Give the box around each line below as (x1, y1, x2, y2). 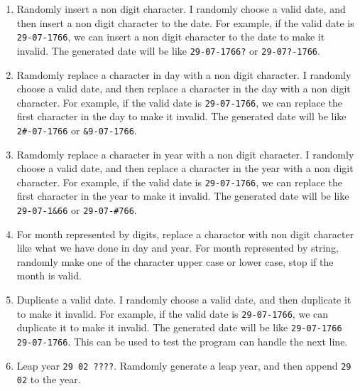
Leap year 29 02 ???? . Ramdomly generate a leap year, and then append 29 (16, 358, 351, 373)
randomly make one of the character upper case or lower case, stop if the (16, 254, 334, 269)
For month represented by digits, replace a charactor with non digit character (16, 226, 354, 241)
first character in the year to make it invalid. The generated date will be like (16, 188, 349, 203)
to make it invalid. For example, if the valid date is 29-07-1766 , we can (16, 306, 329, 321)
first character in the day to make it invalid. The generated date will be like (16, 109, 347, 124)
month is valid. (16, 268, 82, 283)
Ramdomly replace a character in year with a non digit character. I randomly (16, 146, 354, 161)
